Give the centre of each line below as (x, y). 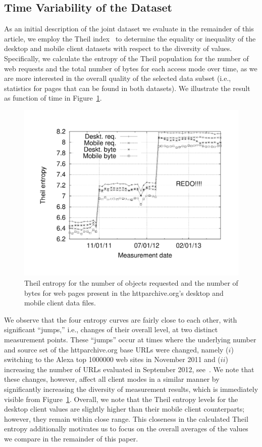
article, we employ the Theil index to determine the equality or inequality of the (130, 38)
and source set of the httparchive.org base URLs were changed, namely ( (116, 349)
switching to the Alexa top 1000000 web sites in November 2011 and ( (112, 359)
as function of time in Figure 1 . (53, 98)
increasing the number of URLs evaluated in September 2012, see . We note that (129, 369)
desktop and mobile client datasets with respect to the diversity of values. (118, 48)
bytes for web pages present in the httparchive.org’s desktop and (124, 293)
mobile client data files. (60, 303)
